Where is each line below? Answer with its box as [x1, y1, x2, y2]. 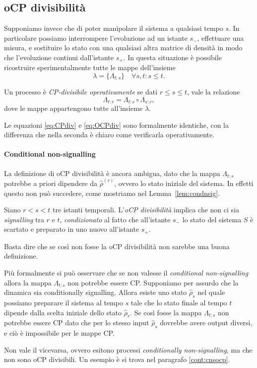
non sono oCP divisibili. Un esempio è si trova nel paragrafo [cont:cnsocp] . [4, 354, 230, 365]
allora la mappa [4, 277, 52, 287]
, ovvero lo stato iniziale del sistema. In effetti [114, 178, 254, 188]
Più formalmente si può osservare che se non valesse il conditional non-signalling [4, 267, 249, 277]
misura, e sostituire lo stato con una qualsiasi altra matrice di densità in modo [4, 42, 243, 53]
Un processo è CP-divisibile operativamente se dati [4, 87, 158, 97]
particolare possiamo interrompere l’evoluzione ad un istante [4, 32, 188, 43]
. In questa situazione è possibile [123, 52, 222, 62]
